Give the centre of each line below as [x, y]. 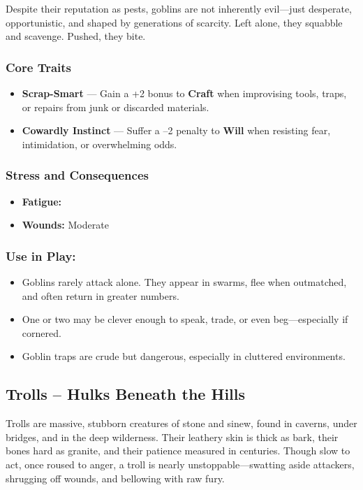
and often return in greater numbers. [101, 295]
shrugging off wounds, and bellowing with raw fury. [115, 478]
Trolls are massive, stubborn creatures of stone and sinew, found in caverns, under [181, 423]
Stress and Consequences [77, 175]
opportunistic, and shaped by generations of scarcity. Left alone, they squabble [174, 22]
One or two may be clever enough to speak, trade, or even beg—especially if [185, 319]
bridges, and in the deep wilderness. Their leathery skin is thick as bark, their [172, 437]
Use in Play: [41, 255]
